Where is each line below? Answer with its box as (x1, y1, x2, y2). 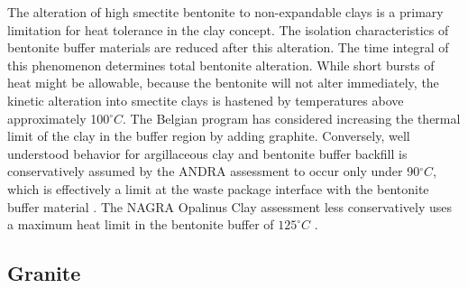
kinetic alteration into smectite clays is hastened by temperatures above (7, 90, 404, 109)
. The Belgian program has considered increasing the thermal (123, 108, 461, 127)
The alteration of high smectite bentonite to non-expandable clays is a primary (7, 3, 444, 21)
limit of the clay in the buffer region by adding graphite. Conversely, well (7, 126, 410, 145)
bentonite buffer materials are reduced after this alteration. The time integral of (7, 38, 449, 57)
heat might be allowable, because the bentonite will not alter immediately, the (7, 73, 439, 92)
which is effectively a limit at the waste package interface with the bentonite (7, 179, 429, 198)
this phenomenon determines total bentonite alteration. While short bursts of (7, 55, 435, 74)
